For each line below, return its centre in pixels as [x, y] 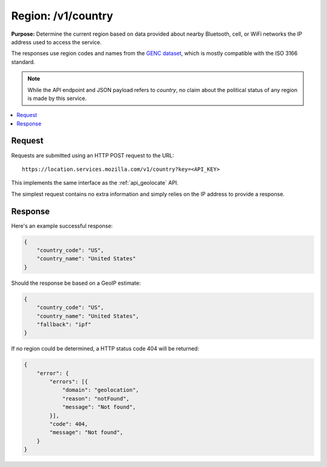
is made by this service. [57, 98]
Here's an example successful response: [62, 226]
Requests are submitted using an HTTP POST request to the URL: [93, 155]
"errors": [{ [69, 382]
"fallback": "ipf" [64, 324]
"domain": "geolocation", [101, 390]
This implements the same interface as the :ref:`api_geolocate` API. [95, 183]
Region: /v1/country [62, 16]
